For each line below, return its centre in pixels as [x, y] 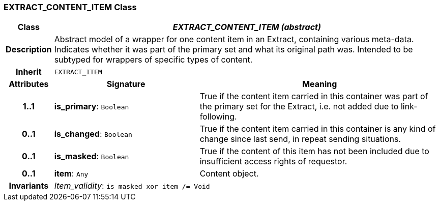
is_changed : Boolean [93, 134]
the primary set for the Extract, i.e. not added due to [299, 107]
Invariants [29, 186]
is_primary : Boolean [92, 107]
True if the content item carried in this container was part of [314, 96]
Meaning [320, 84]
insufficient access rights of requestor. [273, 162]
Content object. [229, 174]
